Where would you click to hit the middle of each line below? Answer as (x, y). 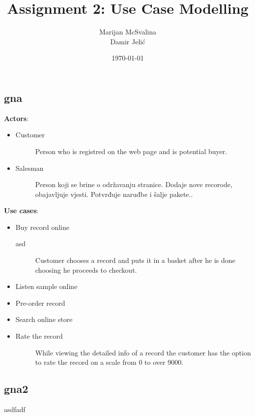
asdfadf (15, 409)
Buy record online (42, 227)
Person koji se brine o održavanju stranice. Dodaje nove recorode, (134, 184)
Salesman (29, 168)
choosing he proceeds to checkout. (86, 270)
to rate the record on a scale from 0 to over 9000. (109, 362)
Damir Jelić (128, 41)
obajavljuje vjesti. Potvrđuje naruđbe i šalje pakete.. (114, 194)
